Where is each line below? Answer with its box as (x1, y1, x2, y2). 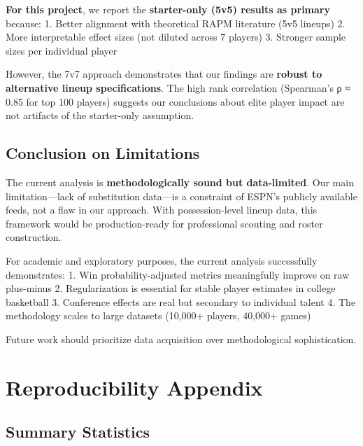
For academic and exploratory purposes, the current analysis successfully (6, 253, 318, 267)
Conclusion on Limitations (6, 142, 200, 164)
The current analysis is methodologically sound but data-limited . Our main (6, 174, 354, 189)
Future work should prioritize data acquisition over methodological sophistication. (6, 331, 357, 346)
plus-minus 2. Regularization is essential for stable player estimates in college (6, 281, 336, 295)
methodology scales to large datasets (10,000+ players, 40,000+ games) (6, 308, 311, 323)
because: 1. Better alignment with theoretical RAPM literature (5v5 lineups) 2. (6, 15, 346, 30)
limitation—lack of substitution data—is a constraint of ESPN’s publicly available (6, 188, 357, 203)
